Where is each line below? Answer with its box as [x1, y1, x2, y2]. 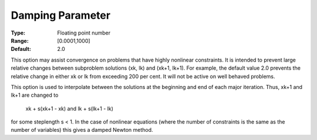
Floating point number [57, 29, 111, 36]
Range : [11, 37, 29, 44]
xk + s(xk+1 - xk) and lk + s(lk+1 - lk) [25, 105, 114, 112]
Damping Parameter [11, 9, 111, 22]
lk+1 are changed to [11, 91, 59, 99]
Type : [11, 29, 26, 36]
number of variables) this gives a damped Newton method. [11, 127, 153, 134]
